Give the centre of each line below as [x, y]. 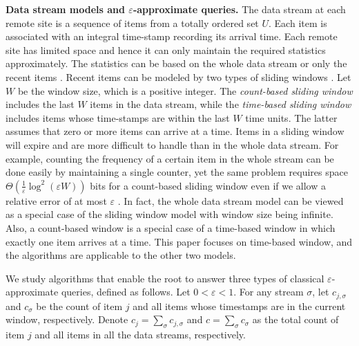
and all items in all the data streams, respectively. [140, 335]
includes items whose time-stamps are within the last [118, 117]
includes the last [40, 104]
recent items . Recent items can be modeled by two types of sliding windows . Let [178, 76]
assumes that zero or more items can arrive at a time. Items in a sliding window [175, 131]
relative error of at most [56, 200]
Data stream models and [65, 9]
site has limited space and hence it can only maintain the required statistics [166, 49]
